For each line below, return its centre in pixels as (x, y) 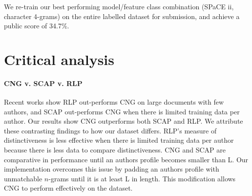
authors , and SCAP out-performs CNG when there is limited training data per (122, 111)
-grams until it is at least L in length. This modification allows (142, 178)
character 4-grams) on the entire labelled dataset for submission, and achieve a (122, 16)
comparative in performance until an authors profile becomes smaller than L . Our (126, 159)
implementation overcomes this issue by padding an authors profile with (112, 169)
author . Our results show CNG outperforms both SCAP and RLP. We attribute (124, 121)
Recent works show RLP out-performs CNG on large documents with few (114, 101)
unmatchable (23, 178)
